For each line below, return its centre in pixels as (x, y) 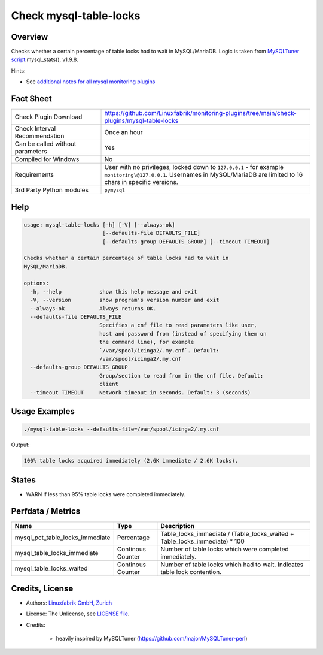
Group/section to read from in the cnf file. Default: (181, 375)
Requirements (34, 175)
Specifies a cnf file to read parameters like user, (178, 325)
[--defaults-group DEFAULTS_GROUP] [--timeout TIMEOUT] (186, 242)
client (109, 384)
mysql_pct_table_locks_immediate (63, 538)
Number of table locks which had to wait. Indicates (232, 565)
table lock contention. (191, 572)
